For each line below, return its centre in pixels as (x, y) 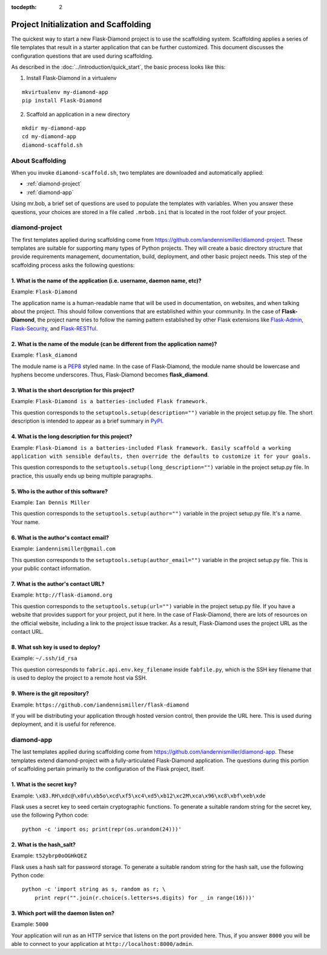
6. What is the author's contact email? (60, 537)
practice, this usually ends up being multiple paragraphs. (82, 475)
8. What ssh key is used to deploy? (56, 647)
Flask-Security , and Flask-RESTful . (54, 328)
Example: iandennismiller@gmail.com (63, 549)
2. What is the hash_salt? (43, 844)
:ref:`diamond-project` (54, 184)
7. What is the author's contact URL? (58, 584)
